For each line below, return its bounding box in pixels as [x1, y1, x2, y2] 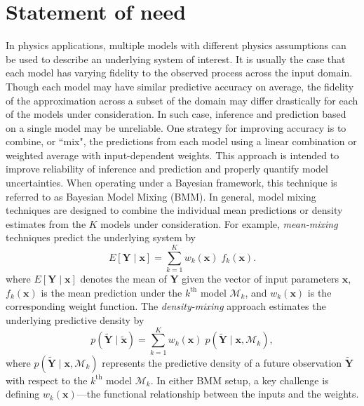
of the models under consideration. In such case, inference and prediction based [6, 107, 346, 121]
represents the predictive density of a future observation [102, 355, 342, 370]
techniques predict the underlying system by [6, 230, 196, 245]
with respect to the [6, 372, 88, 387]
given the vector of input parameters [182, 271, 339, 286]
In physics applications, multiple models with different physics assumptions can [6, 38, 346, 53]
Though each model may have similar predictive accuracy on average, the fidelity [6, 79, 354, 93]
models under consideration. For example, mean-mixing [100, 216, 338, 231]
